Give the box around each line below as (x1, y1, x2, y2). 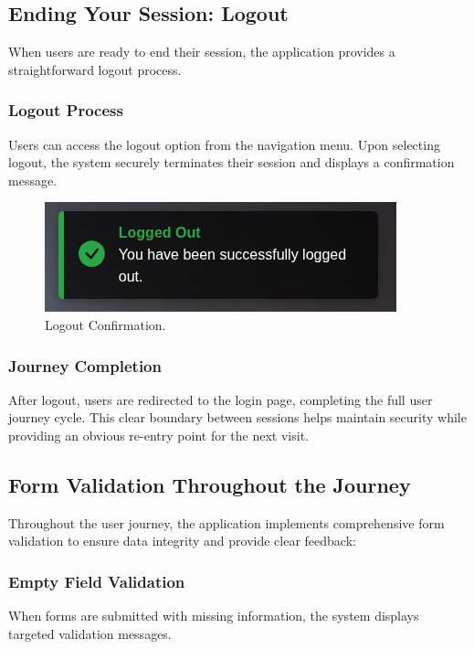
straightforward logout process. (8, 59, 182, 79)
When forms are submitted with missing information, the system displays (8, 606, 419, 625)
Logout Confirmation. (45, 314, 166, 334)
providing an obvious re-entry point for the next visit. (8, 425, 309, 444)
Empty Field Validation (8, 569, 185, 592)
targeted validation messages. (8, 623, 172, 643)
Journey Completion (8, 354, 162, 377)
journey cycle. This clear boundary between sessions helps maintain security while (8, 408, 467, 427)
